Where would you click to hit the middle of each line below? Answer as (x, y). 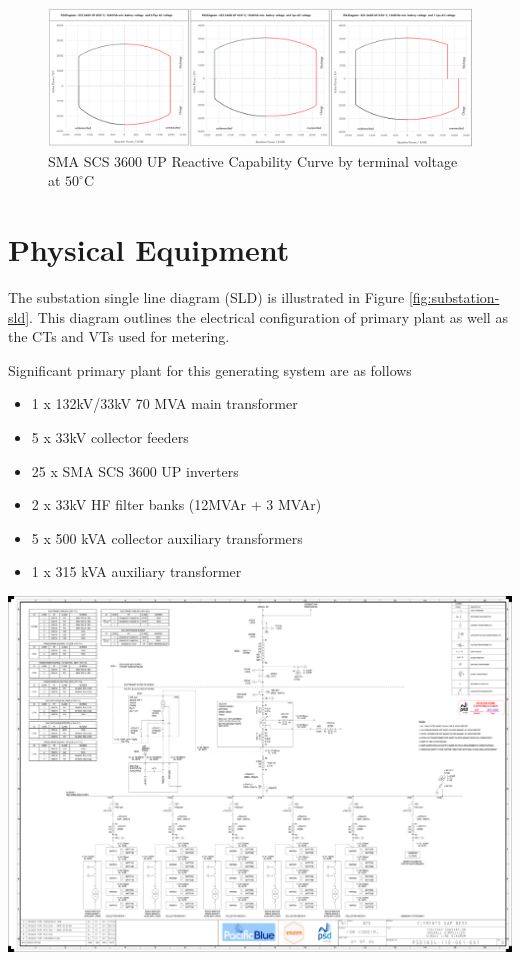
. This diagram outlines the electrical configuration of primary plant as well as (268, 316)
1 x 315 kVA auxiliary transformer (136, 571)
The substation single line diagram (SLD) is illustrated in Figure (206, 297)
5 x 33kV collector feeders (110, 437)
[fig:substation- (454, 297)
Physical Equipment (149, 249)
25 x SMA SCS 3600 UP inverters (135, 470)
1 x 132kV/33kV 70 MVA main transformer (164, 403)
